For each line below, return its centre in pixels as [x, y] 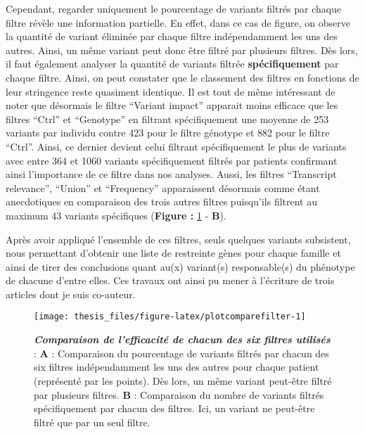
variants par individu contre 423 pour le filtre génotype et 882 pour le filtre [168, 133]
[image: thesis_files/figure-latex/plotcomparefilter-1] [170, 317]
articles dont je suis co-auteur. [71, 294]
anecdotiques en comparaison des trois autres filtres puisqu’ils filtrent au [161, 202]
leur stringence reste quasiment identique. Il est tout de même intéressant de [171, 91]
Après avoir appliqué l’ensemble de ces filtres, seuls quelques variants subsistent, [178, 239]
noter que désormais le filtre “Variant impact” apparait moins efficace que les [172, 105]
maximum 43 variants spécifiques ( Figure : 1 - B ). [116, 215]
